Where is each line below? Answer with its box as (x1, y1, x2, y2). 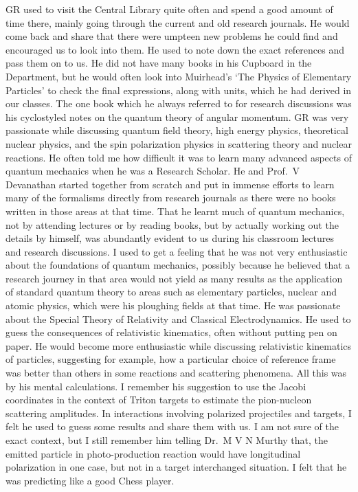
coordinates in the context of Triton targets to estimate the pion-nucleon (5, 392, 312, 407)
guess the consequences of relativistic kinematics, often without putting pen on (5, 325, 337, 339)
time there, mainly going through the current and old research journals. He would (5, 15, 350, 30)
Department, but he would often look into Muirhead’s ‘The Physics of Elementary (5, 69, 352, 83)
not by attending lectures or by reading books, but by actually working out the (5, 217, 339, 232)
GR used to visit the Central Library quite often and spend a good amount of (5, 2, 333, 16)
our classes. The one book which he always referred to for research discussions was (5, 96, 352, 111)
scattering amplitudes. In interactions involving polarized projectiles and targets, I (5, 405, 352, 420)
